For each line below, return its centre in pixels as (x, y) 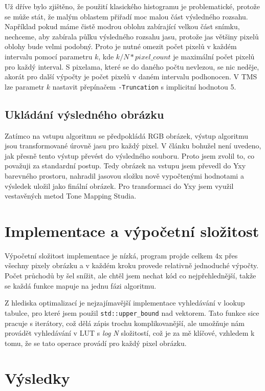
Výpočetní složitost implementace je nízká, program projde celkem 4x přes (121, 255)
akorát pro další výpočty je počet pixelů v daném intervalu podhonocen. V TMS (131, 77)
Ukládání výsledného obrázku (84, 114)
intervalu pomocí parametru (49, 56)
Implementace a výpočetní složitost (132, 231)
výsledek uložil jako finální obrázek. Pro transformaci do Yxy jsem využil (119, 186)
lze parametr (25, 86)
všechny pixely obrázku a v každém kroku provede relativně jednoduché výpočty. (132, 265)
